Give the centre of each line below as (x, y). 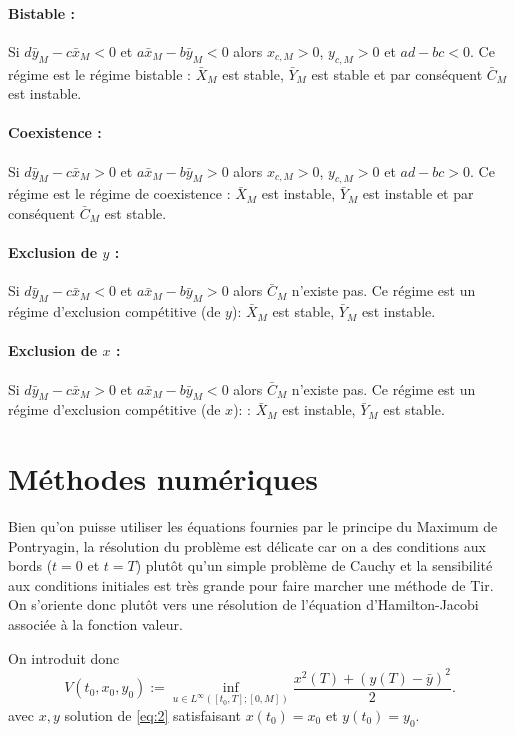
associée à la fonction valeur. (95, 624)
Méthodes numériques (163, 478)
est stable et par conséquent (397, 73)
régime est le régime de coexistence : (119, 193)
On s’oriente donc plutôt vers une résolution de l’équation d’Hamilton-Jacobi (243, 604)
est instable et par (418, 193)
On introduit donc (64, 657)
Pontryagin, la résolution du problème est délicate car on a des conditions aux (247, 545)
